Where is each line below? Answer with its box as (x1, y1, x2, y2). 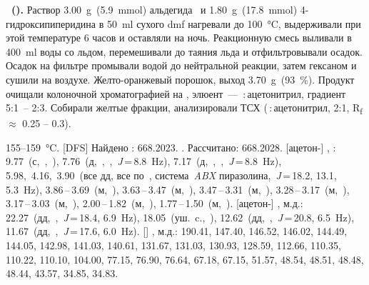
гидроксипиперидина (6, 16, 96, 31)
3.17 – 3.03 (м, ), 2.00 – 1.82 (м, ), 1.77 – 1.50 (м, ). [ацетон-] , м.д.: (6, 196, 303, 211)
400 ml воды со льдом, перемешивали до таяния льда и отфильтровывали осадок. (6, 44, 363, 59)
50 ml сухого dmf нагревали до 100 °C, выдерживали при (106, 16, 361, 31)
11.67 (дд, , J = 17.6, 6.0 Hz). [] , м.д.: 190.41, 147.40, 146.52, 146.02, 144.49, (6, 224, 348, 239)
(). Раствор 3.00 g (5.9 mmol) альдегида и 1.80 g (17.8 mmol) (11, 2, 298, 16)
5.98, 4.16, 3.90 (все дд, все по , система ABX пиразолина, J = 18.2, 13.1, (6, 168, 337, 183)
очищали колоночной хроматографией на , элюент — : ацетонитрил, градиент (6, 86, 346, 101)
